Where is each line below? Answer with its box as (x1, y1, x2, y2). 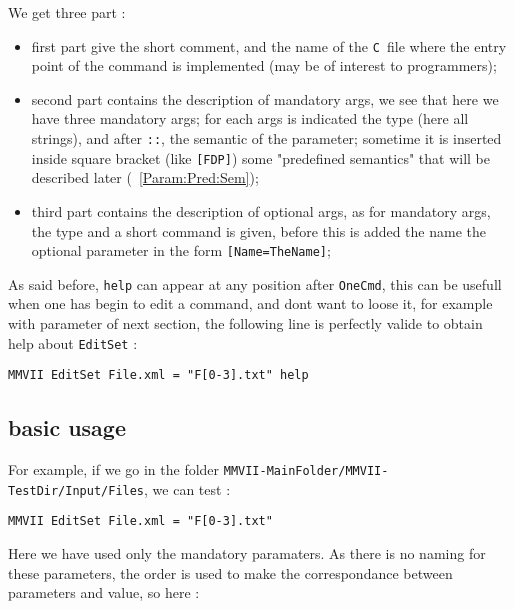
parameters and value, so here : (8, 582, 200, 603)
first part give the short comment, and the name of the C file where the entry (31, 35, 507, 56)
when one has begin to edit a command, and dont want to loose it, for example (8, 293, 493, 314)
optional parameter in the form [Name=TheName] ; (31, 240, 331, 261)
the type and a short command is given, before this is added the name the (31, 220, 486, 241)
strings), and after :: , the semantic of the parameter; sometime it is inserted (31, 128, 502, 149)
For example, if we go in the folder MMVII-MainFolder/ (8, 459, 346, 480)
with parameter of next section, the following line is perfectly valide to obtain (8, 313, 483, 334)
